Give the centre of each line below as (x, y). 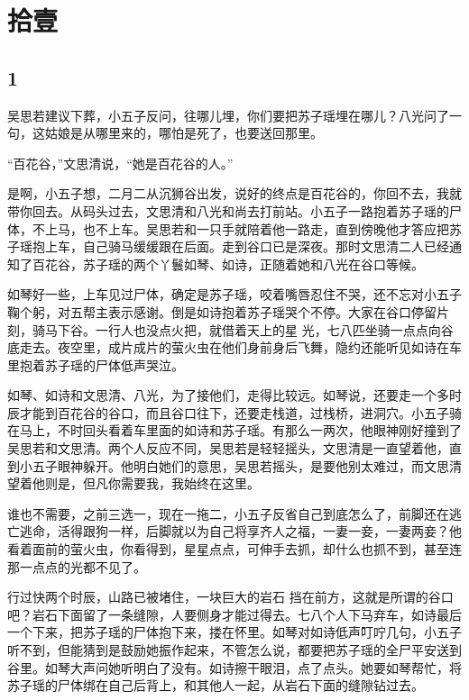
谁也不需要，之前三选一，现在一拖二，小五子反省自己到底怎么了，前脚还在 (228, 513)
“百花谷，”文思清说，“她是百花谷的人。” (120, 163)
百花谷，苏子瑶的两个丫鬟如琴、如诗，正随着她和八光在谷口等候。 (228, 264)
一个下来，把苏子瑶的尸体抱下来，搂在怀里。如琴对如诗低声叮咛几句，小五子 (234, 632)
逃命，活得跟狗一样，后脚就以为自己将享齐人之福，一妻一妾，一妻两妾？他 (240, 531)
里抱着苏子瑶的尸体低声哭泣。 (96, 364)
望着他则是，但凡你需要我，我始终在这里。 (133, 483)
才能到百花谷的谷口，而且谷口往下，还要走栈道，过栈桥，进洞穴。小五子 (234, 412)
